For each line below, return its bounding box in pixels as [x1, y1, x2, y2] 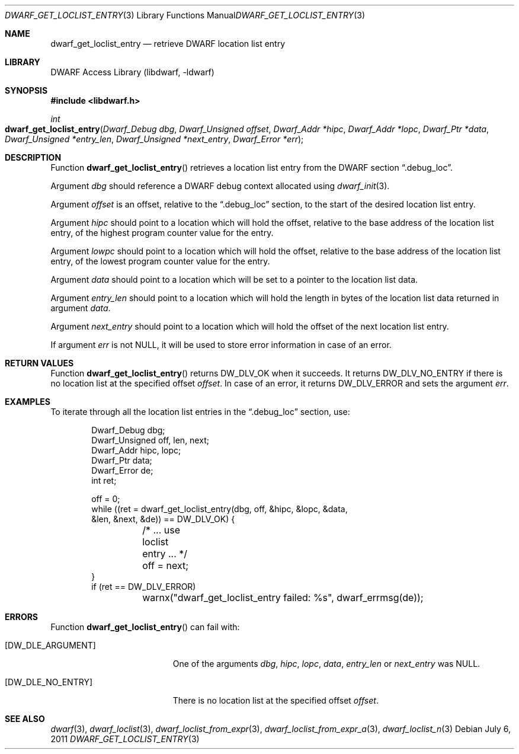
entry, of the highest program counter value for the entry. [50, 228, 274, 238]
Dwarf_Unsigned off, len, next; [91, 435, 209, 445]
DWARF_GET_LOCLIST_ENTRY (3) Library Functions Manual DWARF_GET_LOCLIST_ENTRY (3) [5, 10, 365, 20]
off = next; [142, 560, 189, 571]
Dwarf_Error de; [91, 465, 153, 475]
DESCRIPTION [5, 152, 62, 162]
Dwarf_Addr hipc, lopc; [91, 445, 181, 455]
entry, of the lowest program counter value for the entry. [50, 256, 270, 266]
